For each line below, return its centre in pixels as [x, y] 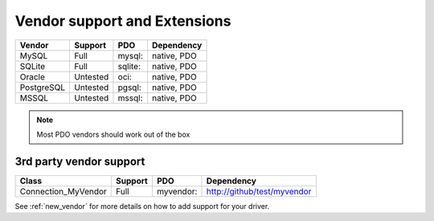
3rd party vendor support [80, 161]
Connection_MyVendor [63, 191]
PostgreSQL [43, 87]
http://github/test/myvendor [259, 191]
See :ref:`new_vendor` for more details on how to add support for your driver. [142, 206]
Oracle [33, 76]
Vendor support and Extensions [123, 21]
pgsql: [130, 87]
